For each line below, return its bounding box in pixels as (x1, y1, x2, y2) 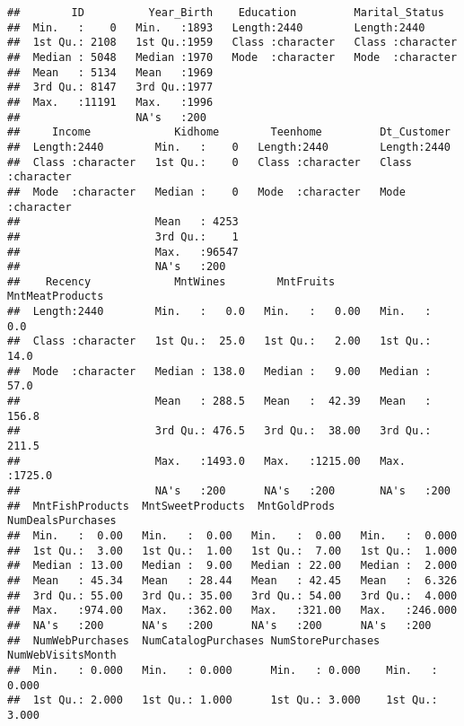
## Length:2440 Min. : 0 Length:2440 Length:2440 (7, 140, 451, 153)
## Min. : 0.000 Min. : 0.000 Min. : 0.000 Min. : (7, 663, 438, 677)
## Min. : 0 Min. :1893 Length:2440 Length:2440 (7, 21, 425, 34)
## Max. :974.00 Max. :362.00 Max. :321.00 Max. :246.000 (7, 604, 458, 617)
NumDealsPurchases (7, 514, 117, 528)
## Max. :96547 (7, 245, 239, 258)
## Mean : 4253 (7, 215, 239, 229)
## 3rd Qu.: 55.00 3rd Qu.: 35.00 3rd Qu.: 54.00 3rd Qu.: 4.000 (7, 589, 458, 602)
